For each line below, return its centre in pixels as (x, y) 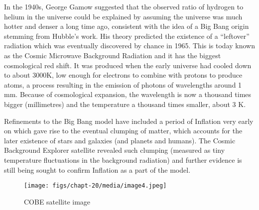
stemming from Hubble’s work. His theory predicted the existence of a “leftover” (127, 36)
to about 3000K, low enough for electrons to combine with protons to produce (123, 75)
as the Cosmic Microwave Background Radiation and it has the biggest (113, 55)
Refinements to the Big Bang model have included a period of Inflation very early (129, 121)
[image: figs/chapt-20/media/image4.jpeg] (95, 186)
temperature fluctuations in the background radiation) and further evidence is (123, 159)
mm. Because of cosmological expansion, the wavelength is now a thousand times (128, 94)
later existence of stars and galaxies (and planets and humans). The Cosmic (120, 140)
